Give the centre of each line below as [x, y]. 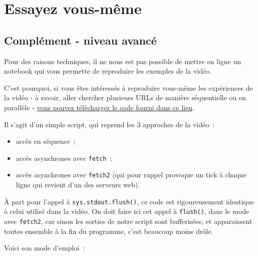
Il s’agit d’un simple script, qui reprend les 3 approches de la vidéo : [109, 124]
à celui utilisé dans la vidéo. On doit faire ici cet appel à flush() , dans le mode [127, 211]
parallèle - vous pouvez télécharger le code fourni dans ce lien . [99, 107]
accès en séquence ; [46, 141]
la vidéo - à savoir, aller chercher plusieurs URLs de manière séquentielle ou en [125, 97]
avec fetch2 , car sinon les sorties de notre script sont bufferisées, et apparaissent [128, 221]
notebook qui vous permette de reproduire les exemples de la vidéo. [108, 71]
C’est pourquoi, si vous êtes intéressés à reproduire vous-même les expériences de [128, 87]
